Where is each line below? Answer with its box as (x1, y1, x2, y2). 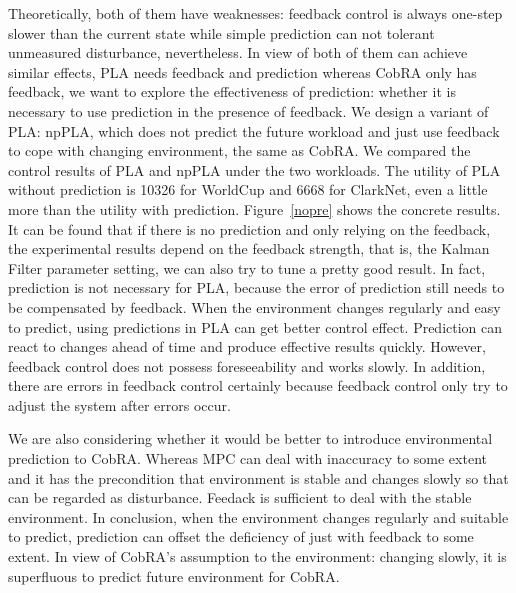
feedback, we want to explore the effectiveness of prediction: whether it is (8, 81, 456, 102)
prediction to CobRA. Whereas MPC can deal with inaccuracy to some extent (8, 448, 487, 469)
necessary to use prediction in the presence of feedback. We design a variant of (8, 100, 489, 121)
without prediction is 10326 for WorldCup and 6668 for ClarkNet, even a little (8, 179, 488, 200)
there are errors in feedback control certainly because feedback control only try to (8, 375, 508, 396)
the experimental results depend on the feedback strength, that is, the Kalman (8, 238, 490, 259)
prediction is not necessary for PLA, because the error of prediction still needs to (8, 277, 505, 298)
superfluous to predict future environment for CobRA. (8, 565, 340, 586)
